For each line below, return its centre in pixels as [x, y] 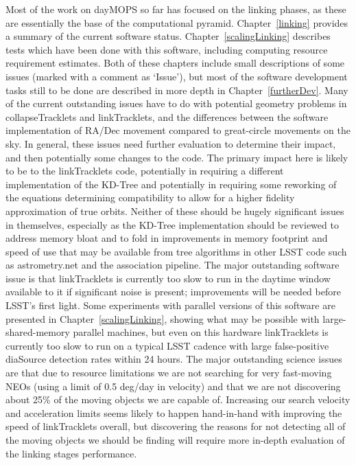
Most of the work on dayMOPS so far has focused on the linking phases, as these [176, 9]
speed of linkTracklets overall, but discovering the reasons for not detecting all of [176, 426]
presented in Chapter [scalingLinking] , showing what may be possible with [163, 318]
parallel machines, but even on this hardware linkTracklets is [201, 332]
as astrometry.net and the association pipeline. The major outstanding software [173, 265]
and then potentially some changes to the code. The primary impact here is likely [177, 157]
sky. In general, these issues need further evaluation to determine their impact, [171, 143]
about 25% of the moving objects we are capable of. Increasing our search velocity [178, 399]
